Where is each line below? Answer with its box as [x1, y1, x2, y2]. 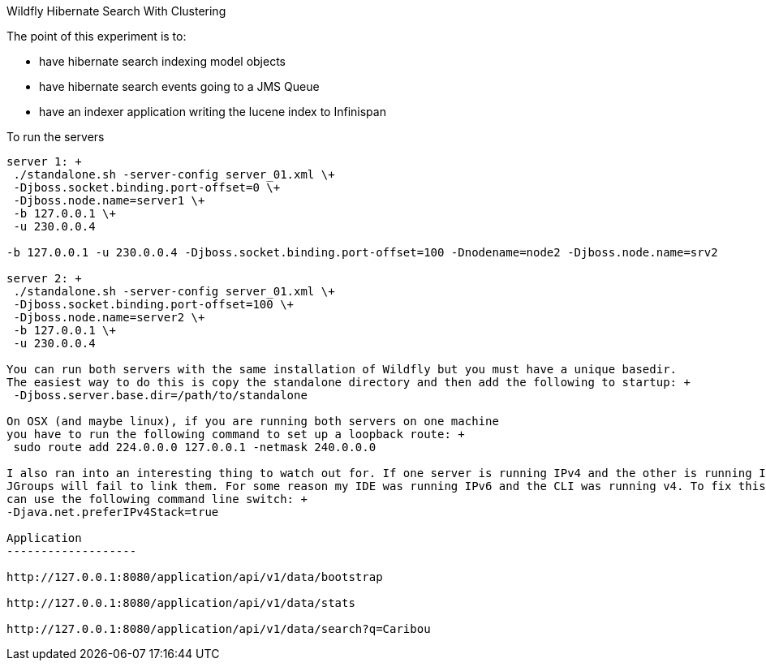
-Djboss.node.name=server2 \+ [13, 311, 205, 324]
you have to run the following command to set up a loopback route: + [6, 428, 465, 441]
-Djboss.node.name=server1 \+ [13, 194, 205, 207]
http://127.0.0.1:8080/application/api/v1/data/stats [6, 596, 355, 609]
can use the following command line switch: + [6, 493, 308, 506]
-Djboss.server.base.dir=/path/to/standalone [13, 389, 308, 402]
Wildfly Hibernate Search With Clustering [6, 4, 226, 18]
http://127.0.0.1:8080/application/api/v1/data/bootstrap [6, 570, 383, 583]
